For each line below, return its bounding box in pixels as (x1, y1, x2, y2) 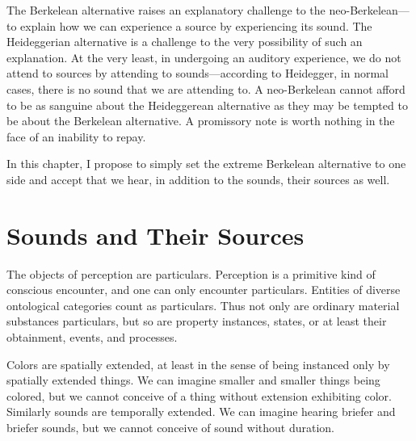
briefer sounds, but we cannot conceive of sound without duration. (6, 419, 334, 435)
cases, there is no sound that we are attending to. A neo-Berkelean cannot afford (6, 80, 405, 97)
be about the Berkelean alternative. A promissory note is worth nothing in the (6, 112, 395, 129)
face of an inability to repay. (6, 128, 146, 145)
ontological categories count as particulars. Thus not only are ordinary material (6, 296, 400, 313)
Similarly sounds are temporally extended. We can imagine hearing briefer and (6, 403, 396, 420)
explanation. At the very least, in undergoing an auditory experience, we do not (6, 48, 401, 65)
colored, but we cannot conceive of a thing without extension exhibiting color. (6, 387, 392, 404)
